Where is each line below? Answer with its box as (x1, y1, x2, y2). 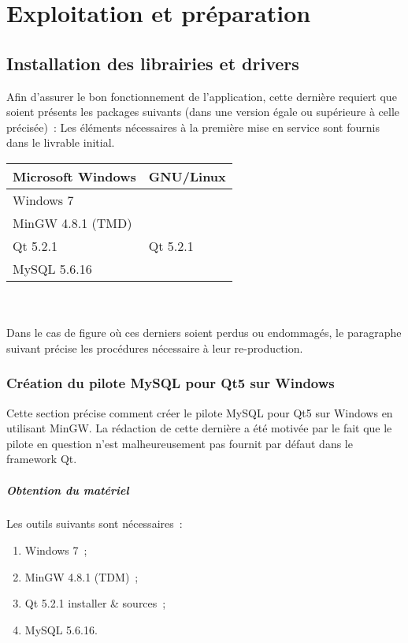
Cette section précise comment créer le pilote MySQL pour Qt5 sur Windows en (6, 404, 393, 421)
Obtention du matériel (6, 481, 129, 498)
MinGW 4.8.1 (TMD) (13, 213, 132, 232)
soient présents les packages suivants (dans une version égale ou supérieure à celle (6, 103, 400, 120)
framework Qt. (6, 450, 77, 467)
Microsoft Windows (13, 166, 136, 185)
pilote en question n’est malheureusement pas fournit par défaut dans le (6, 435, 353, 451)
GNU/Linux (148, 166, 226, 185)
